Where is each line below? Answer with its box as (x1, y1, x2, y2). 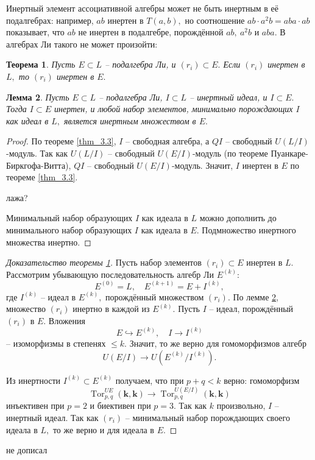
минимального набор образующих (6, 223, 132, 236)
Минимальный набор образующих (6, 211, 133, 224)
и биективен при (90, 399, 151, 412)
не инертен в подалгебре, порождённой (78, 26, 224, 38)
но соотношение (185, 13, 245, 26)
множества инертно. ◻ (6, 235, 91, 248)
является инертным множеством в (64, 114, 196, 127)
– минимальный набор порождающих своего (125, 411, 290, 423)
